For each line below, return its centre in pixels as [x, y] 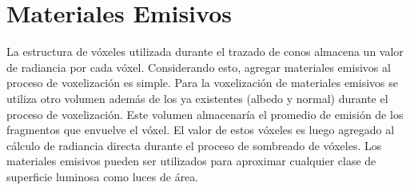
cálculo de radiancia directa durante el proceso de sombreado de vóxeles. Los [194, 145]
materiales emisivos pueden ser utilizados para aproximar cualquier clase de [191, 161]
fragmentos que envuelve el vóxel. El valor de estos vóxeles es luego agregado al [201, 130]
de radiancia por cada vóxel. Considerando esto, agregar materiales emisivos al [199, 67]
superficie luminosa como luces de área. [103, 176]
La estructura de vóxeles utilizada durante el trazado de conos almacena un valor [205, 51]
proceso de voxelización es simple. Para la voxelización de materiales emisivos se [202, 83]
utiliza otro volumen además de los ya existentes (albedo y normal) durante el [197, 98]
